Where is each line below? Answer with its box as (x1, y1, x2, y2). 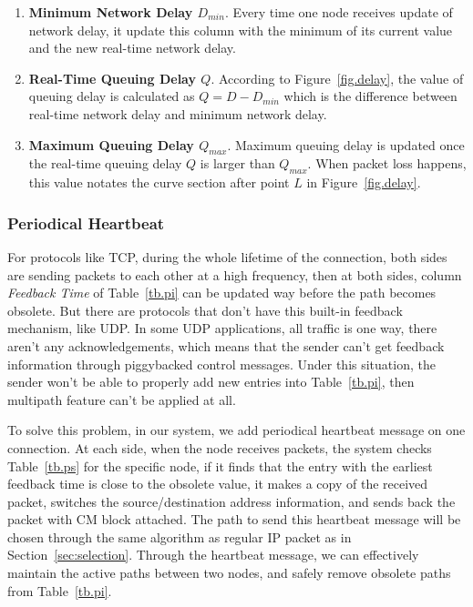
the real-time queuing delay (28, 154, 182, 173)
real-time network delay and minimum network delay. (28, 104, 327, 123)
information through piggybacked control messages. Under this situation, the (7, 354, 436, 373)
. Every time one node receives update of (224, 3, 453, 21)
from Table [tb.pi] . (7, 581, 112, 600)
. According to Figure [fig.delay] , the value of (211, 68, 464, 87)
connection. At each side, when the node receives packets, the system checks (7, 438, 432, 457)
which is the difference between (283, 86, 458, 106)
